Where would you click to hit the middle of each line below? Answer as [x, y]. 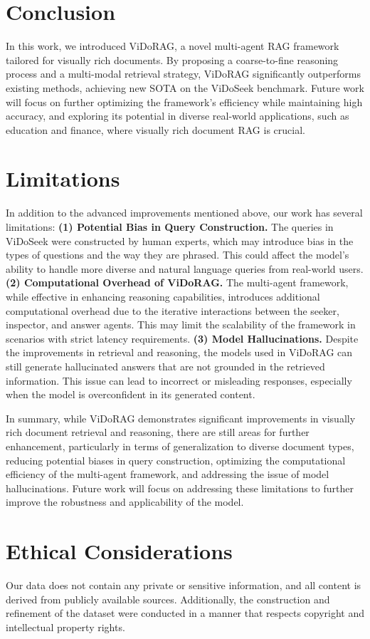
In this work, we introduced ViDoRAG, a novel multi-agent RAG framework [173, 46]
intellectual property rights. [65, 627]
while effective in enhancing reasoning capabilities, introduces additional [163, 296]
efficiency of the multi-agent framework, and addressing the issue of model [168, 474]
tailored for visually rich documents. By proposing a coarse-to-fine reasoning [172, 59]
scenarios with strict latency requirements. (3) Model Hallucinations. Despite [182, 338]
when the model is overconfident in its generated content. [131, 394]
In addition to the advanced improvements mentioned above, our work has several [184, 213]
